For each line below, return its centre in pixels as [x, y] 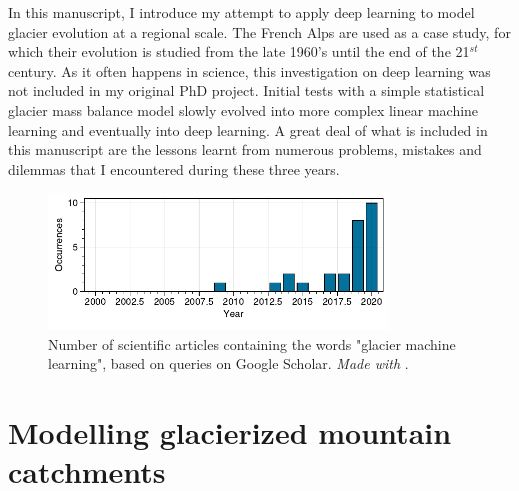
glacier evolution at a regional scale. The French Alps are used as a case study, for [259, 31]
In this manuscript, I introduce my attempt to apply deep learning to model [241, 12]
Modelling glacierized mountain [230, 431]
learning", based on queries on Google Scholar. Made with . [228, 363]
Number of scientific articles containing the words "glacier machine [252, 343]
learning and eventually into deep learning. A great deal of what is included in [248, 129]
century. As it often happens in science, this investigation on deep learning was [249, 70]
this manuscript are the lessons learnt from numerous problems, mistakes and [245, 149]
